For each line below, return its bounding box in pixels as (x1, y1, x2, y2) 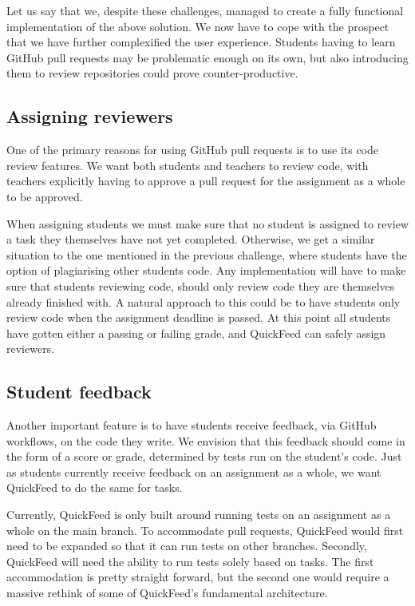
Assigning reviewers (6, 104, 173, 129)
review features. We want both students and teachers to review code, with (6, 156, 369, 173)
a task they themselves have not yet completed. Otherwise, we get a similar (6, 231, 375, 248)
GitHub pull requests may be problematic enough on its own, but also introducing (6, 49, 409, 65)
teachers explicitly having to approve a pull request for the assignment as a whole (6, 172, 405, 189)
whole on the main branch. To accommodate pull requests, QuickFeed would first (6, 521, 404, 538)
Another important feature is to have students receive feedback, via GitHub (6, 417, 377, 434)
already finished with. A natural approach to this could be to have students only (6, 293, 401, 310)
